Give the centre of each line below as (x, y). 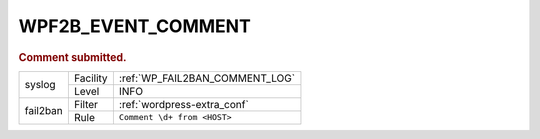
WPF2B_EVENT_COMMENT (135, 26)
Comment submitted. (72, 57)
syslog (40, 85)
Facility (91, 78)
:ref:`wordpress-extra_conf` (183, 104)
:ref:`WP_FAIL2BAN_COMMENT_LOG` (206, 78)
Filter (86, 104)
